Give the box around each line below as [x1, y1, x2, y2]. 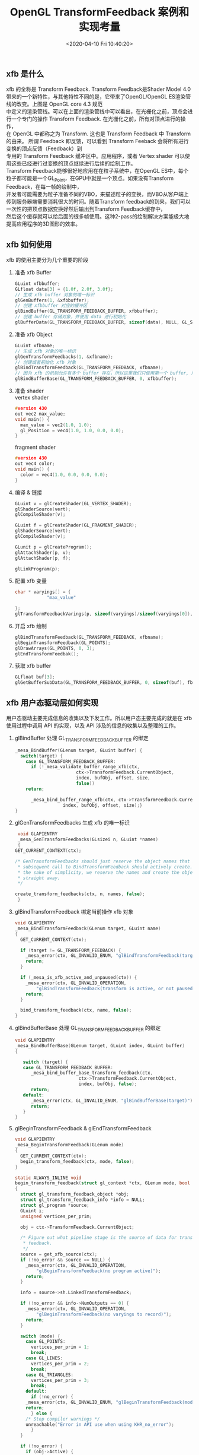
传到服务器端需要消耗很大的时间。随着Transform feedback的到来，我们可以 [6, 198, 191, 205]
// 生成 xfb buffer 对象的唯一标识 [14, 291, 95, 297]
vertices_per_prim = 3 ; [30, 1377, 90, 1383]
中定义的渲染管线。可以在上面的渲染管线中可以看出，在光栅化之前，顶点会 [6, 108, 188, 115]
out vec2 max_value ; [14, 411, 66, 417]
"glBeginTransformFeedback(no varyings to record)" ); [36, 1311, 172, 1317]
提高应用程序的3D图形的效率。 [6, 220, 81, 227]
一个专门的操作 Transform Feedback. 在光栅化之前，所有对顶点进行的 [11, 115, 181, 122]
